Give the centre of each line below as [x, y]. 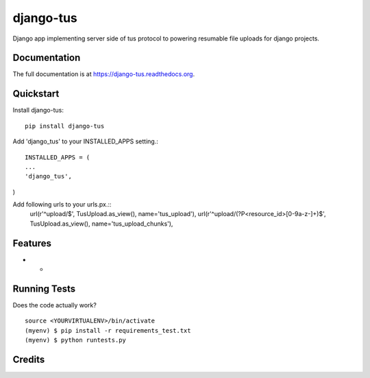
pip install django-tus [65, 126]
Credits [29, 360]
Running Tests [44, 288]
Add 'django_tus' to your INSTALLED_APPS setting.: [86, 141]
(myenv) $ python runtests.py [76, 340]
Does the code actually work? [55, 305]
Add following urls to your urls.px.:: [62, 204]
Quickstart [36, 94]
